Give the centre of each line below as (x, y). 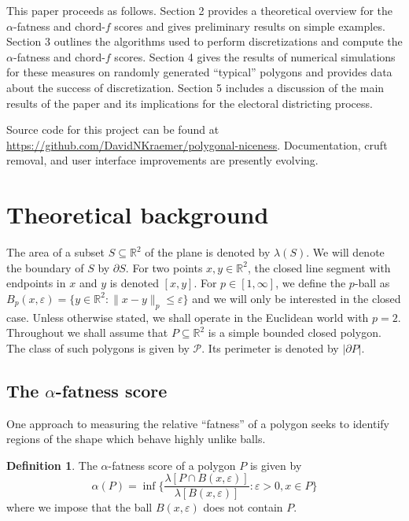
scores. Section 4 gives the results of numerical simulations (255, 56)
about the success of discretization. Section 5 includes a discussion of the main (195, 87)
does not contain (243, 507)
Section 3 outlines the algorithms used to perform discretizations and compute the (204, 41)
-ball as (372, 283)
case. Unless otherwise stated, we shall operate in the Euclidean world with (188, 317)
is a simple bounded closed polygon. (295, 333)
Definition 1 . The (52, 465)
